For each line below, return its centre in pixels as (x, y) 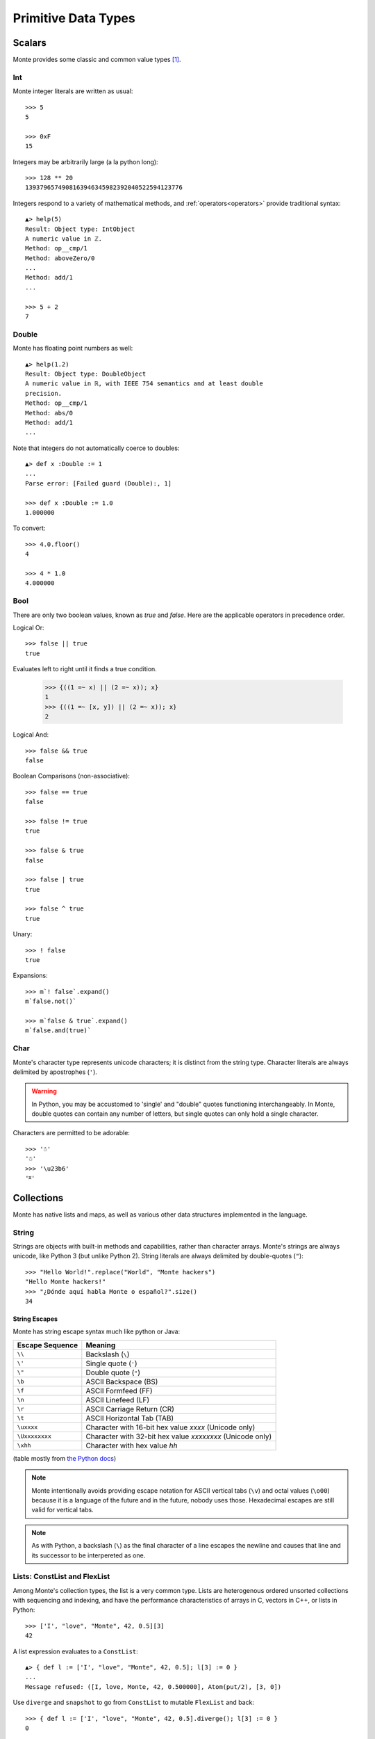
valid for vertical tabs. (62, 1510)
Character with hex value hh (132, 1445)
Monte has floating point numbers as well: (73, 348)
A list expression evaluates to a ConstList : (75, 1651)
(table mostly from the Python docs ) (65, 1458)
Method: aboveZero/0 (60, 258)
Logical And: (31, 735)
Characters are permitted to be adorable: (71, 1133)
